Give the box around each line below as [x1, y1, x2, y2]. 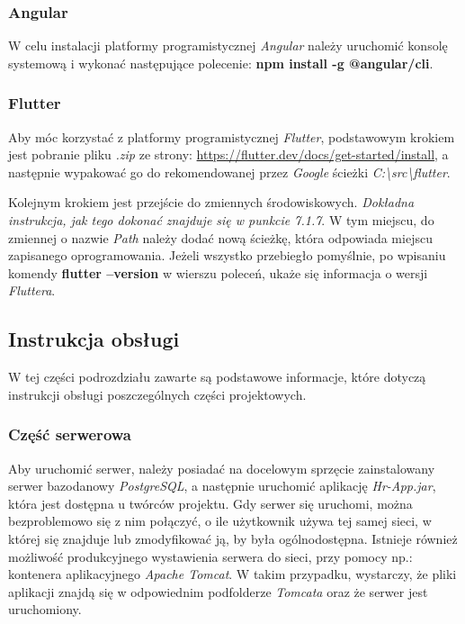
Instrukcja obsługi [8, 325, 180, 353]
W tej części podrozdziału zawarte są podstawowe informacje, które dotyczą [8, 367, 426, 386]
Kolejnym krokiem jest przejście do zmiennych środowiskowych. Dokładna [8, 193, 415, 212]
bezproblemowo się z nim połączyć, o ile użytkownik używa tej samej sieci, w [8, 511, 432, 530]
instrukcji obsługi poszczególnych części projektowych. [8, 384, 307, 403]
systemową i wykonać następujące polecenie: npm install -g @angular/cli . [8, 53, 434, 72]
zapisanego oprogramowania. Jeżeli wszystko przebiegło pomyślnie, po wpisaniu [8, 246, 446, 265]
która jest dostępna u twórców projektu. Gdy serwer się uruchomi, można [8, 493, 413, 512]
